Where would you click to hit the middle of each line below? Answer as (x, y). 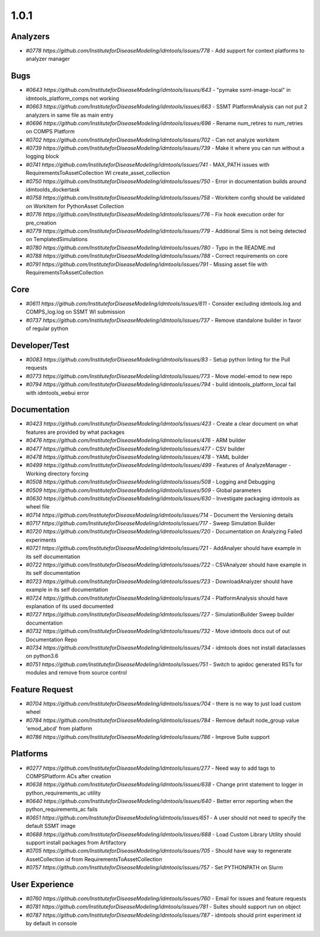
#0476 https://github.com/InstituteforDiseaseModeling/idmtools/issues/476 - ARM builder (136, 440)
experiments (41, 540)
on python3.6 (42, 656)
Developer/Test (40, 345)
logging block (42, 156)
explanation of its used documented (70, 606)
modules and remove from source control (76, 673)
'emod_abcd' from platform (59, 728)
